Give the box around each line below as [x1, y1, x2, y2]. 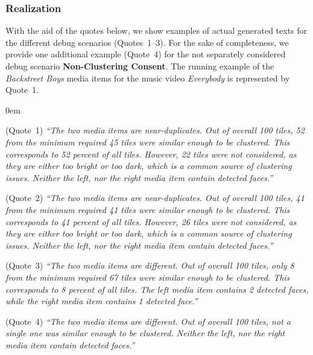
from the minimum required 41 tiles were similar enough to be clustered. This [5, 203, 290, 216]
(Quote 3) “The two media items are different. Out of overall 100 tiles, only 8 [5, 259, 294, 272]
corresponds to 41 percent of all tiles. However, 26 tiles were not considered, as [5, 215, 297, 228]
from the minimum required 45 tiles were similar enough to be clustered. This [5, 135, 290, 148]
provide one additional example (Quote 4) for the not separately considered [5, 48, 286, 60]
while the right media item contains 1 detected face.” [5, 295, 198, 307]
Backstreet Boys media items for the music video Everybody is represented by [5, 71, 290, 84]
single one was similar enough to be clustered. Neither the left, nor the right [5, 327, 285, 339]
